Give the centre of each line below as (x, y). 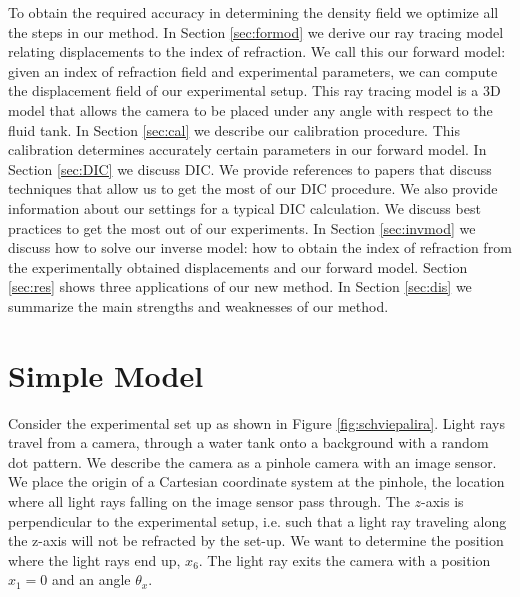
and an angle (91, 579)
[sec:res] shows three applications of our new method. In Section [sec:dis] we (240, 286)
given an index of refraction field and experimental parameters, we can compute (253, 70)
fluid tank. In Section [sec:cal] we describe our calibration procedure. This (234, 129)
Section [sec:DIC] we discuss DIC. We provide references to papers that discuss (250, 168)
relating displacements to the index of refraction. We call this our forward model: (257, 51)
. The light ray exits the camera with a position (344, 559)
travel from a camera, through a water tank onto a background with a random (248, 442)
